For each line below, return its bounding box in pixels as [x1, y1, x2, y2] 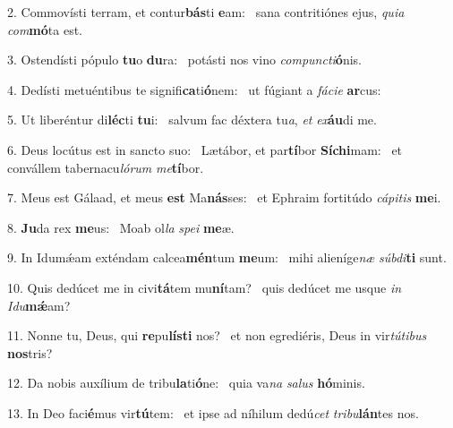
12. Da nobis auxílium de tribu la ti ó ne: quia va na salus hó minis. [7, 373, 365, 392]
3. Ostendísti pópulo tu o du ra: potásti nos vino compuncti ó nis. [7, 50, 362, 69]
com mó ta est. [7, 20, 82, 39]
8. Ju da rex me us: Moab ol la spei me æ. [7, 218, 235, 236]
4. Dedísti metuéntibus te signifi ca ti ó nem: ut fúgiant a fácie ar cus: [7, 80, 381, 98]
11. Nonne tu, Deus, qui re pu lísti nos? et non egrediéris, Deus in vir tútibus [7, 326, 427, 345]
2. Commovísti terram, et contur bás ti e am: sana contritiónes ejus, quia [7, 3, 405, 21]
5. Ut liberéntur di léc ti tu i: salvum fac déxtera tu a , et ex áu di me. [7, 110, 377, 129]
